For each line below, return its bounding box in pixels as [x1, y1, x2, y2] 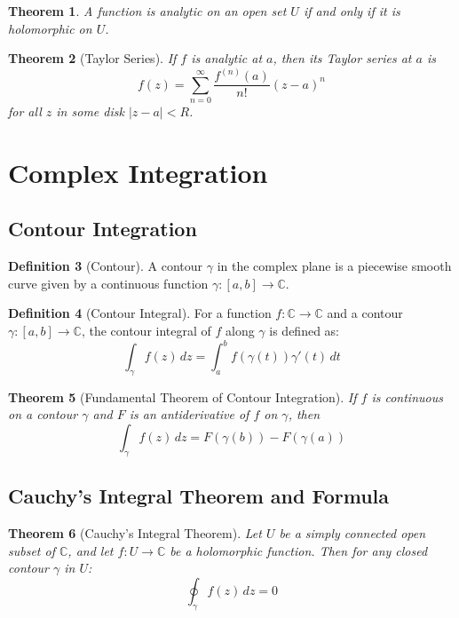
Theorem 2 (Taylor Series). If [8, 49, 177, 67]
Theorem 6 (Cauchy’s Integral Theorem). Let [8, 524, 262, 543]
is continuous [371, 387, 443, 406]
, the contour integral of [81, 321, 211, 339]
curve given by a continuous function [8, 273, 209, 292]
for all [8, 102, 42, 121]
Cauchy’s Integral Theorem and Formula [8, 482, 389, 510]
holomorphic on [8, 19, 92, 37]
